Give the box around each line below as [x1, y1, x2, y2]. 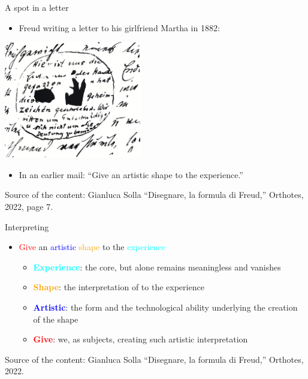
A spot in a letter [5, 1, 69, 13]
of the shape [33, 312, 78, 325]
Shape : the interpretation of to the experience [33, 281, 204, 293]
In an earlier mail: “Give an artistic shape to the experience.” [19, 168, 243, 181]
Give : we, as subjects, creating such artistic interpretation [33, 333, 248, 345]
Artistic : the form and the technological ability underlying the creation [33, 300, 298, 313]
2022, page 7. [5, 200, 53, 212]
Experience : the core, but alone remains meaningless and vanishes [33, 260, 281, 273]
